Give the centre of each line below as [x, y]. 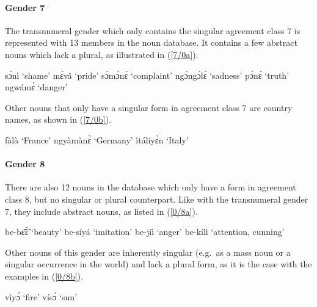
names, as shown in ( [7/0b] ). [58, 119]
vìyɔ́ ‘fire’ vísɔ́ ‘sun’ [41, 296]
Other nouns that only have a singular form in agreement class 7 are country [149, 107]
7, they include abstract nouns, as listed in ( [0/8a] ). [101, 211]
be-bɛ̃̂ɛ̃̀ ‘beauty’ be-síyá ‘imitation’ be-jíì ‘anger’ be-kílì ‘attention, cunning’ [145, 232]
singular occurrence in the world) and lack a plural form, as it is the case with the [158, 264]
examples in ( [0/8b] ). [44, 276]
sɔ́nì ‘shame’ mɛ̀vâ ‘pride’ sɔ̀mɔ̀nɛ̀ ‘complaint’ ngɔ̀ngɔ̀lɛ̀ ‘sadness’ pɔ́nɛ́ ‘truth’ [147, 75]
